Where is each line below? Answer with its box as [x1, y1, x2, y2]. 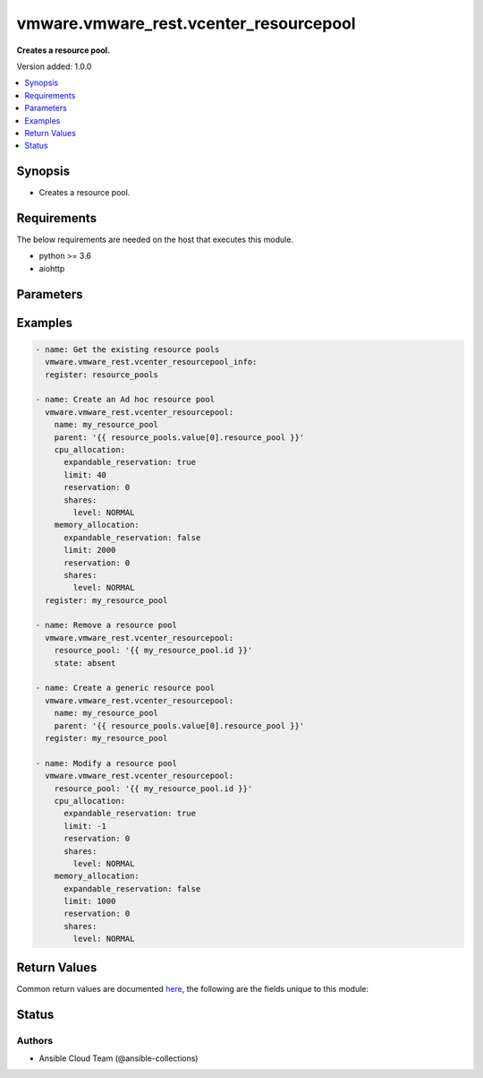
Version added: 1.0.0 [16, 61, 92, 72]
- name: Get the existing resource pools [35, 344, 220, 354]
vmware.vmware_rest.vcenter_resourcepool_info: [45, 357, 258, 367]
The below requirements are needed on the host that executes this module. [16, 234, 294, 246]
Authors [16, 1034, 54, 1047]
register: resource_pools [45, 369, 158, 380]
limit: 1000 [64, 896, 116, 907]
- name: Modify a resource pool [35, 758, 178, 768]
